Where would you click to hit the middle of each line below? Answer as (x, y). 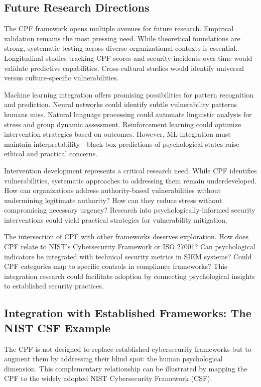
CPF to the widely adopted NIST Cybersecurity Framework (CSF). (108, 378)
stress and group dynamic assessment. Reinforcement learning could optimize (123, 124)
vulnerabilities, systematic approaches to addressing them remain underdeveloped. (130, 180)
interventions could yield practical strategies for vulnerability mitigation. (116, 219)
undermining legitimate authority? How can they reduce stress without (113, 200)
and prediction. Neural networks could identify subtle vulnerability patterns (121, 104)
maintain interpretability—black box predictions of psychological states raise (122, 143)
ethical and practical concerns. (51, 154)
